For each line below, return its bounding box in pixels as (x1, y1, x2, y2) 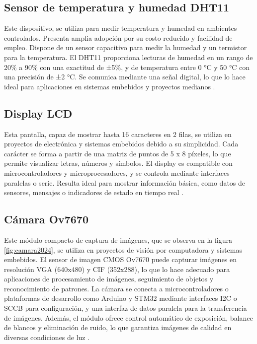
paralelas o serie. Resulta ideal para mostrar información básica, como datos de (4, 177, 246, 188)
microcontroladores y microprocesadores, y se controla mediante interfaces (4, 167, 230, 178)
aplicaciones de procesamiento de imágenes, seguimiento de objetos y (4, 274, 214, 284)
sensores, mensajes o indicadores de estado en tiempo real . (4, 187, 184, 198)
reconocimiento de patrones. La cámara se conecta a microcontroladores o (4, 283, 229, 293)
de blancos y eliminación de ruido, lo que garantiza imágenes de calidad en (4, 322, 232, 333)
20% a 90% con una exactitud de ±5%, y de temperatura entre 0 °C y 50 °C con (4, 62, 250, 72)
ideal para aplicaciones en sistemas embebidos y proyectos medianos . (4, 81, 215, 91)
